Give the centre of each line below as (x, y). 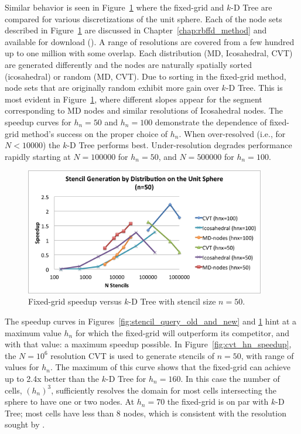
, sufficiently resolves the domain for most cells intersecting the (164, 390)
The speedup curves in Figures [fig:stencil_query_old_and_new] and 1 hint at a (151, 321)
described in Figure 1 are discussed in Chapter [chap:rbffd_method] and (136, 30)
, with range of (267, 355)
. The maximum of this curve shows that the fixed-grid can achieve (170, 367)
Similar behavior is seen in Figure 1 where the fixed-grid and (114, 7)
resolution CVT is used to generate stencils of (133, 355)
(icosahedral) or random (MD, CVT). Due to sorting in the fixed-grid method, (146, 76)
